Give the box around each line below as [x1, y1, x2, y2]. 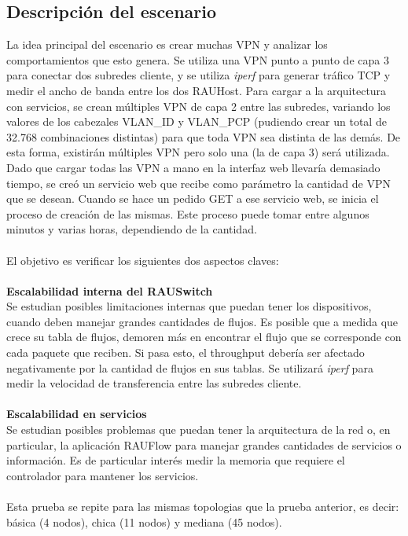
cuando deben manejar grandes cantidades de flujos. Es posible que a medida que [6, 313, 399, 329]
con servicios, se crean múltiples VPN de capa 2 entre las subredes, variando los [6, 97, 391, 114]
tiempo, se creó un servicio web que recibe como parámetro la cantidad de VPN [6, 174, 391, 191]
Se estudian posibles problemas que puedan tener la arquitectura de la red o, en [6, 421, 391, 438]
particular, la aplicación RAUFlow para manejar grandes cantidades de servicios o [6, 436, 402, 453]
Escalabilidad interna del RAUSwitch [6, 282, 213, 299]
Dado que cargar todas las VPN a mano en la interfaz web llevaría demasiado [6, 159, 380, 175]
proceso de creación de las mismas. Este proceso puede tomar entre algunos [6, 205, 369, 222]
